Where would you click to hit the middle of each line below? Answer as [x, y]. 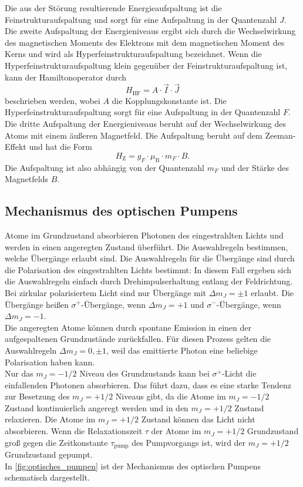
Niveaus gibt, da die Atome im [171, 396]
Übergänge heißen [37, 304]
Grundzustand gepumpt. [49, 454]
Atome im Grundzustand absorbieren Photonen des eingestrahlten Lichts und [144, 235]
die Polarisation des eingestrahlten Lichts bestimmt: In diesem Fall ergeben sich [148, 269]
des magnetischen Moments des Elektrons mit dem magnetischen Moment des [145, 42]
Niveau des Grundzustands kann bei [144, 373]
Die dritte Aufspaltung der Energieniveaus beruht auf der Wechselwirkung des [145, 124]
